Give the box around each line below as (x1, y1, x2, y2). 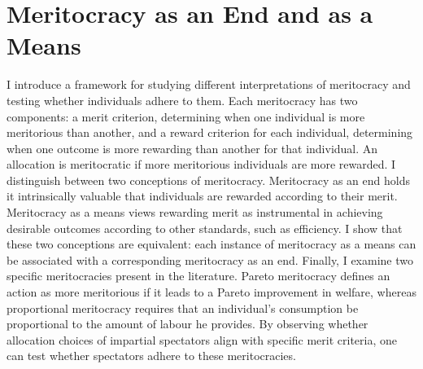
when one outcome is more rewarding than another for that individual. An (7, 139, 378, 156)
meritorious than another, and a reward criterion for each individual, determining (7, 124, 413, 141)
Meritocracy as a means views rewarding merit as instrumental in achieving (7, 204, 383, 221)
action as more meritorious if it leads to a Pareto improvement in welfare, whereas (7, 283, 416, 301)
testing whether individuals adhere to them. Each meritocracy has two (7, 91, 358, 108)
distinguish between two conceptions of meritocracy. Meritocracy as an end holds (7, 171, 410, 188)
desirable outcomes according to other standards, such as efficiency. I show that (7, 219, 403, 236)
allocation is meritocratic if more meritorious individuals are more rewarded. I (7, 156, 396, 173)
